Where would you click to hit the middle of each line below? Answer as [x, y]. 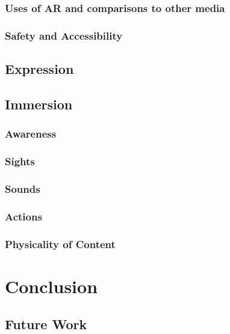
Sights [20, 161]
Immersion [39, 104]
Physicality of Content [60, 244]
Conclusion [51, 286]
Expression [39, 69]
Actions [23, 216]
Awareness [31, 134]
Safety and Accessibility [64, 35]
